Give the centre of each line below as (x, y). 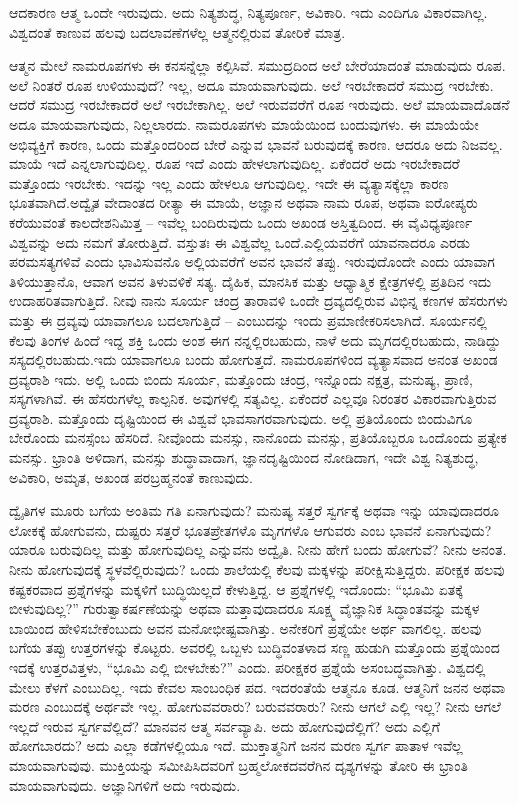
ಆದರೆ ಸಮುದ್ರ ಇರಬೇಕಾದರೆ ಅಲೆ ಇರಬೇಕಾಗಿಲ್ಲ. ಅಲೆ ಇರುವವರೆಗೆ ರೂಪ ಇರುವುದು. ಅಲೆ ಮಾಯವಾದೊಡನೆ (259, 104)
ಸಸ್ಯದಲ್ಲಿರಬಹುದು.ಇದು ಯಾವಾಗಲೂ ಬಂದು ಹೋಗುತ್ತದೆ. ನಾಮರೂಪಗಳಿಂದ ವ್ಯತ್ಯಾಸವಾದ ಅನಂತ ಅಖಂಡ (253, 359)
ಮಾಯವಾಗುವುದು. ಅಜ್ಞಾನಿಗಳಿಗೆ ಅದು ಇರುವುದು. (125, 784)
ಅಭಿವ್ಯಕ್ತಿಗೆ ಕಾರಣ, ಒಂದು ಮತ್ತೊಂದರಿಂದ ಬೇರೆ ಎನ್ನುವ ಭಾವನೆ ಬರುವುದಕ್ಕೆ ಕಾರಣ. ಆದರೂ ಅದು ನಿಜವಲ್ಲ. (256, 143)
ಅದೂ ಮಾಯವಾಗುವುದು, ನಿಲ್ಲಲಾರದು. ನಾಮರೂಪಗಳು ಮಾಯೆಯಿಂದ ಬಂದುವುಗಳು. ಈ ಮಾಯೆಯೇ (244, 123)
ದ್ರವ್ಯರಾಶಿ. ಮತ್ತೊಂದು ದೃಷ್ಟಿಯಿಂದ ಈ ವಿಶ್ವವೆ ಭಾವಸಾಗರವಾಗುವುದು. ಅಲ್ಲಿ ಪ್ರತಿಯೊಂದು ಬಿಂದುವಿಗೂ (241, 417)
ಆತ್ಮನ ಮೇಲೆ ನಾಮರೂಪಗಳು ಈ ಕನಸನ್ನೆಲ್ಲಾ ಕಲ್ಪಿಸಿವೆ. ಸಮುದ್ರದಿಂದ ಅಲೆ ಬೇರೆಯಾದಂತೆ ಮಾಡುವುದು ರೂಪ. (257, 65)
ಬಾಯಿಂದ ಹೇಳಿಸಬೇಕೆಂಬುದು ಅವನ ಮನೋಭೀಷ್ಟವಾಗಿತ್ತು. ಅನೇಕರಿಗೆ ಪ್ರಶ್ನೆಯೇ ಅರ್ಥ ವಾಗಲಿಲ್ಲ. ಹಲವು (245, 627)
